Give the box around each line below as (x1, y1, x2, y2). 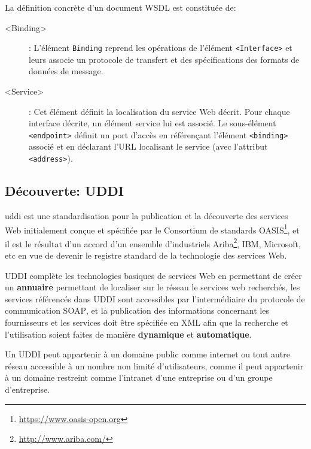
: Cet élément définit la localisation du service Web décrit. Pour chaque (29, 105, 290, 117)
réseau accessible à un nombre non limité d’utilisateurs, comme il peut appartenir (5, 359, 304, 372)
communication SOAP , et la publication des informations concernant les (5, 304, 269, 317)
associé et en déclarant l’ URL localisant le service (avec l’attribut (29, 140, 268, 153)
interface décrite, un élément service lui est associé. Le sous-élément (29, 117, 276, 129)
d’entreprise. (5, 383, 50, 395)
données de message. (29, 65, 103, 77)
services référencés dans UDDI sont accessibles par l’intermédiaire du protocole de (5, 292, 305, 305)
